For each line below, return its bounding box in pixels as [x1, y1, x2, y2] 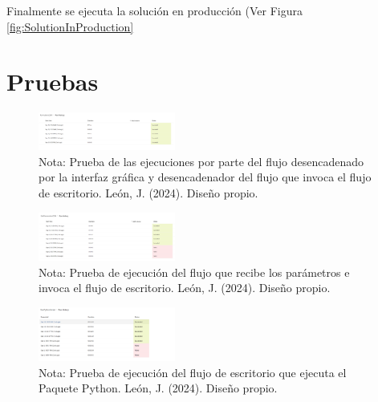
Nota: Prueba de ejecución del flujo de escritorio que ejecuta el [39, 363, 347, 380]
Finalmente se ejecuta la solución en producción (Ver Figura [6, 2, 303, 18]
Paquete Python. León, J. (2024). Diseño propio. [39, 380, 278, 396]
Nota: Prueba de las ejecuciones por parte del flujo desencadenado [39, 152, 364, 169]
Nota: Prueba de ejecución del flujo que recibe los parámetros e [39, 263, 350, 280]
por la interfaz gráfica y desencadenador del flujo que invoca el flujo [39, 169, 372, 185]
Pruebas [6, 65, 99, 98]
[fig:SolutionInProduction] [6, 18, 134, 35]
